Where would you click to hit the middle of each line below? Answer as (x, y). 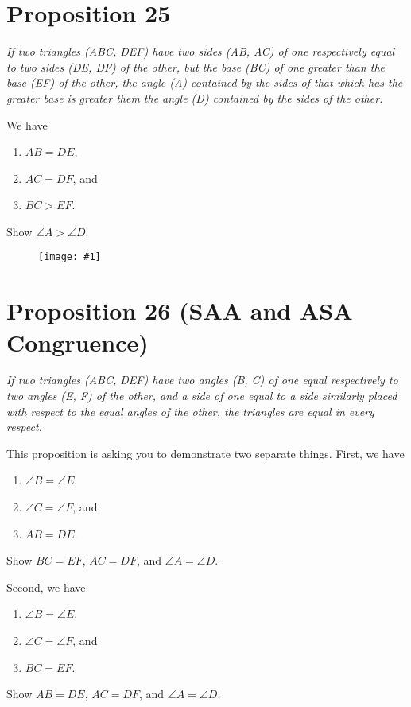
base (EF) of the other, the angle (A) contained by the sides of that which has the (205, 82)
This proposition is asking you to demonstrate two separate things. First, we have (205, 453)
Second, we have (46, 587)
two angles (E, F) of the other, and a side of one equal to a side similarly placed (202, 396)
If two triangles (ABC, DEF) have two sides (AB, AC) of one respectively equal (201, 51)
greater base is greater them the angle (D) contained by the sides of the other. (195, 97)
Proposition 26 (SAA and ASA (180, 311)
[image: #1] (70, 257)
